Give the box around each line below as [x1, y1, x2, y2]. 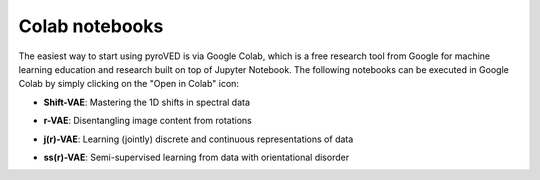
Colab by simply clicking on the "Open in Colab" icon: [18, 78, 240, 90]
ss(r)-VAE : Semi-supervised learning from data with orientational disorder [43, 151, 350, 163]
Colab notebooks [18, 15, 164, 37]
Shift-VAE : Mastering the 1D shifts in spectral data [43, 96, 250, 108]
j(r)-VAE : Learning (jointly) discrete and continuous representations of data [43, 133, 354, 145]
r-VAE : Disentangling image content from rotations [43, 115, 252, 127]
